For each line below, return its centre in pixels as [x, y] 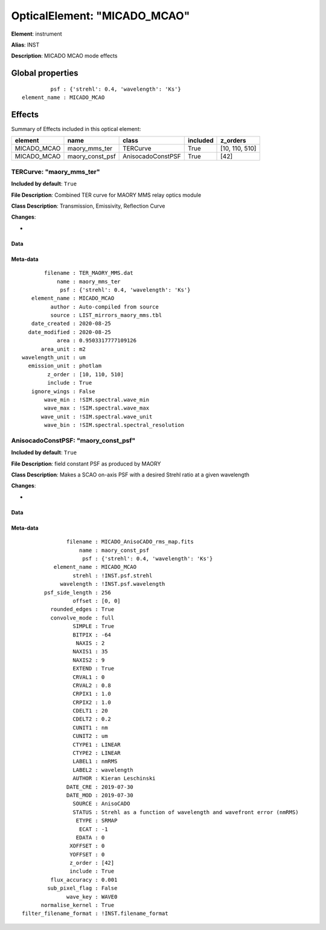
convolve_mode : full [82, 618]
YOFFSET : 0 [87, 854]
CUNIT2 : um [90, 736]
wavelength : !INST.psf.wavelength [113, 584]
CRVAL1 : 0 [89, 677]
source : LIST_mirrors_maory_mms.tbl [106, 315]
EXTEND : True [94, 669]
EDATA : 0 [90, 837]
